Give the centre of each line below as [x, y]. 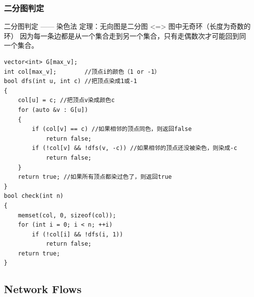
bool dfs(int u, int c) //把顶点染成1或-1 [70, 81]
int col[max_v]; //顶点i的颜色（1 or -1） [82, 72]
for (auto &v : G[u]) [53, 110]
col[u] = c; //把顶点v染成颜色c [66, 100]
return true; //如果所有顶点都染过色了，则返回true [95, 177]
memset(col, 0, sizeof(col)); [67, 215]
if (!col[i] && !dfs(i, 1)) [78, 234]
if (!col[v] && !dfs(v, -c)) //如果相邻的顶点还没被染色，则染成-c [135, 148]
